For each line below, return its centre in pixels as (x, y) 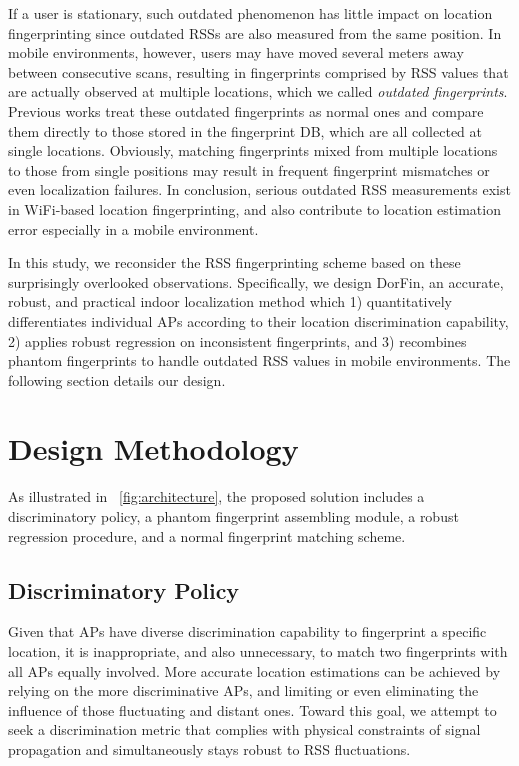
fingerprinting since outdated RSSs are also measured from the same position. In (255, 32)
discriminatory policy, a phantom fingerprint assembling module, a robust (233, 516)
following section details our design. (117, 379)
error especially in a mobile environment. (133, 228)
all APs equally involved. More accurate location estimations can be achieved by (254, 670)
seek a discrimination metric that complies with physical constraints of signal (244, 729)
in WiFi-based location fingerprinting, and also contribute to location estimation (254, 208)
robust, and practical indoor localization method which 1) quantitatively (230, 301)
